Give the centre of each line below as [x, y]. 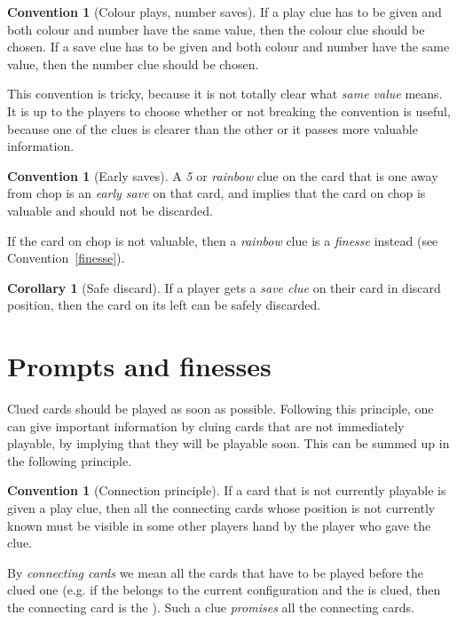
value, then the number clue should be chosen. [133, 63]
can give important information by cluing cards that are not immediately [206, 426]
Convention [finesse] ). [66, 258]
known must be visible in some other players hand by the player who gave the [219, 525]
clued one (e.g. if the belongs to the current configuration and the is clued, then [224, 590]
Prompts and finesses [139, 366]
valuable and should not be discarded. [110, 210]
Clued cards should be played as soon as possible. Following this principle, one [221, 409]
